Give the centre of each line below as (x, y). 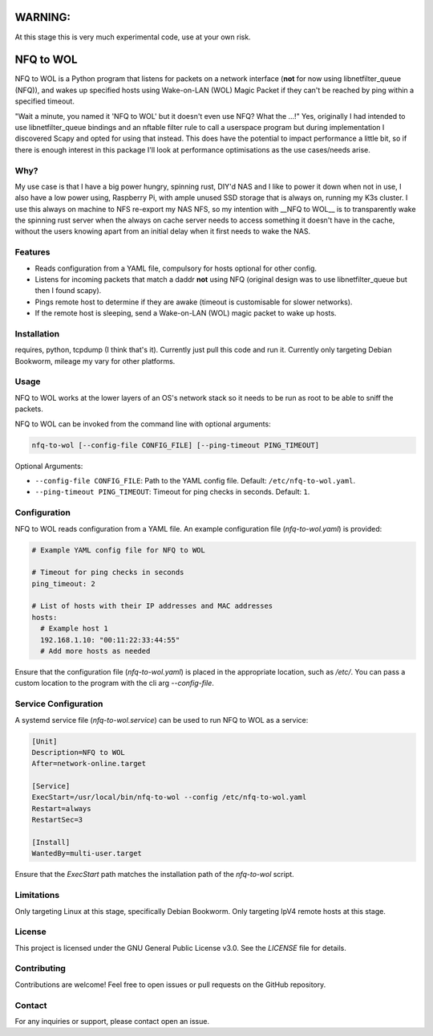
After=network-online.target (89, 764)
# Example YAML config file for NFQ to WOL (119, 550)
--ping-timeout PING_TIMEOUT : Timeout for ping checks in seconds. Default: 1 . (172, 492)
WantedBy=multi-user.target (87, 854)
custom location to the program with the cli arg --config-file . (114, 683)
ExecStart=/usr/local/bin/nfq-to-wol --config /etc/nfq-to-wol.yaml (169, 797)
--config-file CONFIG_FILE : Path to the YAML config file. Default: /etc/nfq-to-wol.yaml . (195, 480)
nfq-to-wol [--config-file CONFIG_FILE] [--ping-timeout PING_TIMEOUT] (176, 445)
